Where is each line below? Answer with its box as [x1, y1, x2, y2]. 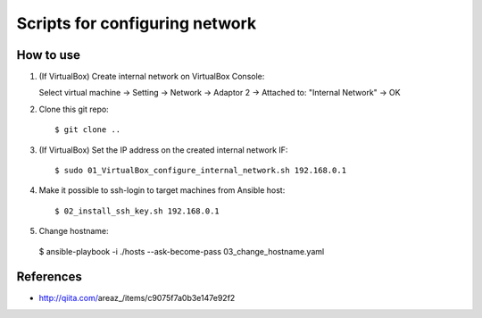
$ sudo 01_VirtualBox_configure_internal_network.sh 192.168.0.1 [54, 165, 347, 176]
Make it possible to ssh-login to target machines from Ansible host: [38, 185, 286, 196]
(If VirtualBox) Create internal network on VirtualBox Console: [38, 71, 265, 82]
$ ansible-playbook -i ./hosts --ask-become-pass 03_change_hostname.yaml [38, 246, 325, 256]
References [16, 269, 82, 285]
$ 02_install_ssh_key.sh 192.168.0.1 [54, 205, 220, 216]
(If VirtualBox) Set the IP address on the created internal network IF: [38, 144, 288, 155]
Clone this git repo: [38, 104, 109, 114]
